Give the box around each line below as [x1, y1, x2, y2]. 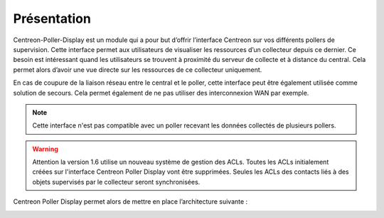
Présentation [13, 11, 92, 26]
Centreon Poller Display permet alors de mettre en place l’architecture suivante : [13, 197, 248, 206]
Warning [32, 145, 58, 153]
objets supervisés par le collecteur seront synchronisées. [32, 177, 201, 186]
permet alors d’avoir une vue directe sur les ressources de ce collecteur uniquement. [13, 65, 262, 74]
